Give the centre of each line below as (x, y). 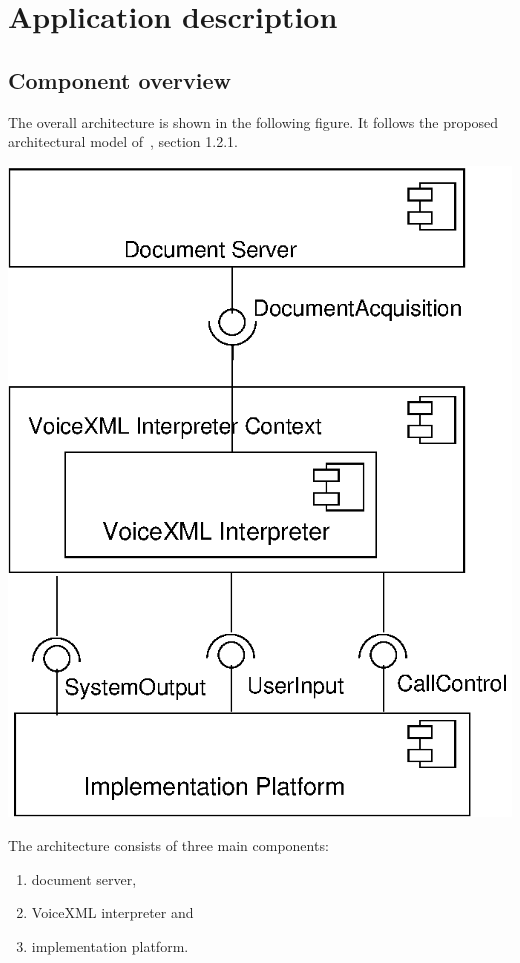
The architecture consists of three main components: (168, 845)
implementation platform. (110, 945)
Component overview (119, 79)
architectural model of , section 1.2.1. (123, 141)
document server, (84, 878)
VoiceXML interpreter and (112, 912)
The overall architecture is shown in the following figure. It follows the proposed (253, 121)
